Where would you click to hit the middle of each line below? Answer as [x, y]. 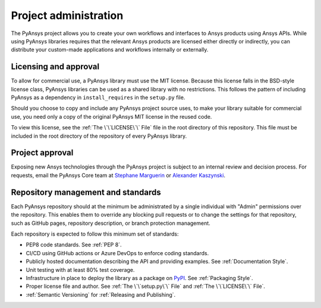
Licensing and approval [55, 67]
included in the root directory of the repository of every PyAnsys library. [99, 136]
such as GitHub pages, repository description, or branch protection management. [111, 223]
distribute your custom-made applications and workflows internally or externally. [110, 50]
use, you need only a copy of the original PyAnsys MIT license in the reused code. [111, 116]
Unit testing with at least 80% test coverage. [80, 269]
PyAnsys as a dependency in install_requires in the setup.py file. [98, 97]
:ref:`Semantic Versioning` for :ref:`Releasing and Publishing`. [101, 294]
